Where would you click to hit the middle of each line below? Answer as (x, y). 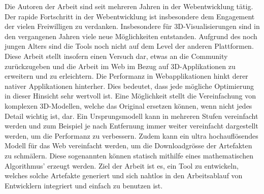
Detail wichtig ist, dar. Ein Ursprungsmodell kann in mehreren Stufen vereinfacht (131, 116)
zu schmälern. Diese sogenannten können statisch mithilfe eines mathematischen (129, 155)
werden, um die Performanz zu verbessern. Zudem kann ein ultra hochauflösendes (131, 135)
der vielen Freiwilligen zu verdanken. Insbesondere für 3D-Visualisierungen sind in (132, 26)
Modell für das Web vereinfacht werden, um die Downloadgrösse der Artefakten (128, 145)
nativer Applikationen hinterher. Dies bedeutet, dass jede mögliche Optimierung (129, 86)
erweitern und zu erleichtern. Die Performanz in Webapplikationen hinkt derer (126, 76)
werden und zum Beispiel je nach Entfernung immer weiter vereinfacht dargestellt (131, 126)
